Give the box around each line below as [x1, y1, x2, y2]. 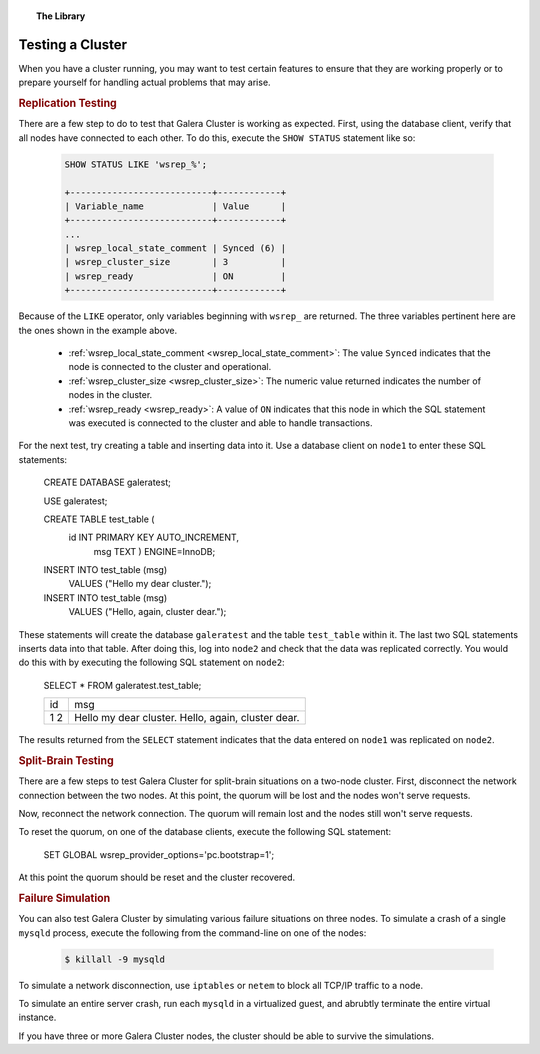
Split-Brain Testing [18, 753, 114, 767]
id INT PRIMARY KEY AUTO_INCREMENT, [68, 531, 240, 544]
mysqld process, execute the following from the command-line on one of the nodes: [18, 926, 367, 939]
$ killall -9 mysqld [64, 953, 165, 965]
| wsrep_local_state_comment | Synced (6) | [64, 243, 287, 254]
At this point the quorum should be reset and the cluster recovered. [18, 871, 296, 884]
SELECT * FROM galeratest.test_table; [43, 679, 202, 691]
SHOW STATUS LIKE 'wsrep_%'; [64, 158, 208, 170]
